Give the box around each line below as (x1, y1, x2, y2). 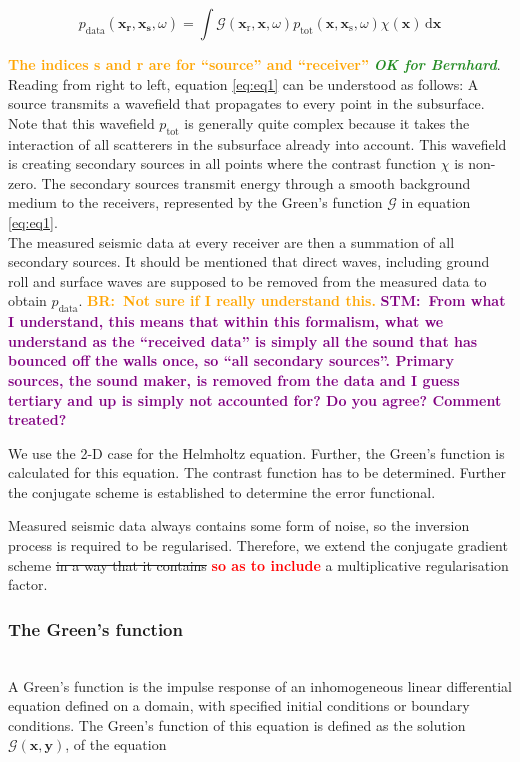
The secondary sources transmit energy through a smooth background (41, 172, 471, 193)
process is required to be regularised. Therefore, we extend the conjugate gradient (8, 535, 508, 556)
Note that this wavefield (8, 112, 155, 133)
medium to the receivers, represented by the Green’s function (8, 192, 383, 213)
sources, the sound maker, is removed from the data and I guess (8, 369, 460, 390)
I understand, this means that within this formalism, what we (8, 311, 444, 332)
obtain (8, 290, 47, 311)
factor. (8, 574, 48, 595)
